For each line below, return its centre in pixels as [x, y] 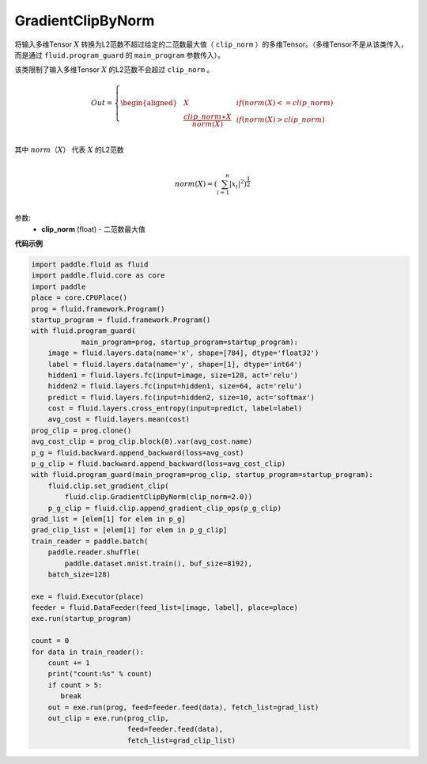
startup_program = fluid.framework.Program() [121, 320]
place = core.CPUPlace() [79, 298]
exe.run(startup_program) [81, 618]
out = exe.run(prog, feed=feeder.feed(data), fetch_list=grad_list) [183, 707]
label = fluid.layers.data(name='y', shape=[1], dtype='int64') [175, 364]
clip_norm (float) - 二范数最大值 [93, 229]
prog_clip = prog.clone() [81, 430]
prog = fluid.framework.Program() [98, 309]
